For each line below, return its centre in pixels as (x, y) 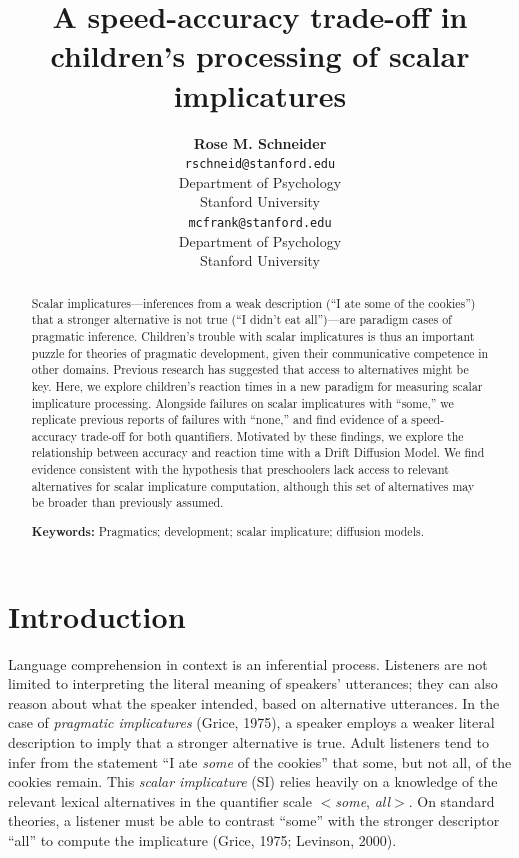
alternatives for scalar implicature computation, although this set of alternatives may (253, 485)
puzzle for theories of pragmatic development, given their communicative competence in (260, 352)
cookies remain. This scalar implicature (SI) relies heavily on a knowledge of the (253, 781)
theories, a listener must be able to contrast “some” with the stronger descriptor (254, 820)
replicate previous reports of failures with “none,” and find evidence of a (219, 419)
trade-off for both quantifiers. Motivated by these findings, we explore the (272, 435)
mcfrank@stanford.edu (260, 222)
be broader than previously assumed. (127, 502)
